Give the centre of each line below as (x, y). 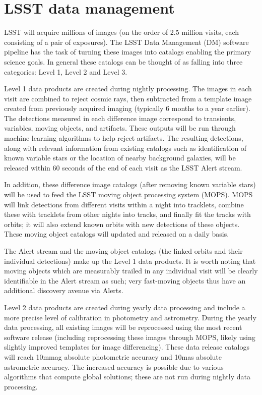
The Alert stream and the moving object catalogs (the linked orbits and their (123, 251)
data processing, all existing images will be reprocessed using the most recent (123, 327)
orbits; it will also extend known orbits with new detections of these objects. (122, 224)
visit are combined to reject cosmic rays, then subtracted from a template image (128, 98)
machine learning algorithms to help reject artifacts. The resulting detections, (124, 138)
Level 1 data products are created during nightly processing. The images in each (128, 89)
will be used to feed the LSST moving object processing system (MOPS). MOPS (128, 194)
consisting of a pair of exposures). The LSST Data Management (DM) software (126, 42)
